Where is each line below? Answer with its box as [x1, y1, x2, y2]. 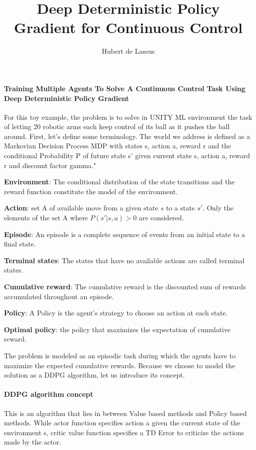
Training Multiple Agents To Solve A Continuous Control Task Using [4, 83, 246, 93]
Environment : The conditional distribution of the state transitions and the [4, 176, 235, 187]
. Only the [202, 203, 234, 213]
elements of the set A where [4, 212, 88, 223]
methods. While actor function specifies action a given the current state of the [4, 417, 240, 428]
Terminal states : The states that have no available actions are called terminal [4, 255, 245, 265]
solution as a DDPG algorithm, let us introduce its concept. [4, 370, 185, 380]
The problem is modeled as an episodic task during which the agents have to [4, 350, 236, 360]
